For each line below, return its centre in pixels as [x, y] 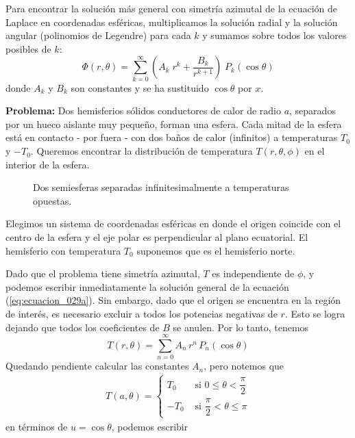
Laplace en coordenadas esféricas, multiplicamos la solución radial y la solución [172, 22]
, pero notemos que [244, 366]
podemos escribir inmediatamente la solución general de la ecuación [147, 286]
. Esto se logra [315, 314]
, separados [313, 111]
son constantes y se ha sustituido [140, 87]
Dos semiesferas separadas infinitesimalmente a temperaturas [161, 187]
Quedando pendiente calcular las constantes [97, 366]
